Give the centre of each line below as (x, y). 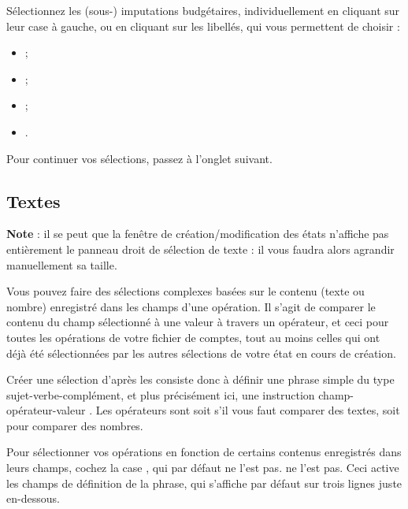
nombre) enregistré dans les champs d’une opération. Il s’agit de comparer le (191, 306)
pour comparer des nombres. (75, 425)
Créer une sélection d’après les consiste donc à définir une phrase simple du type (200, 379)
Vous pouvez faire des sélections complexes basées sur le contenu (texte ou (185, 291)
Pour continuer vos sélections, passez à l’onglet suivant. (139, 158)
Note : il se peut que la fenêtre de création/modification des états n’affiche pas (198, 234)
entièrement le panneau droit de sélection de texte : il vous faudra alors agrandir (200, 249)
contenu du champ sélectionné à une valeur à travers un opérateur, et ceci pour (198, 322)
